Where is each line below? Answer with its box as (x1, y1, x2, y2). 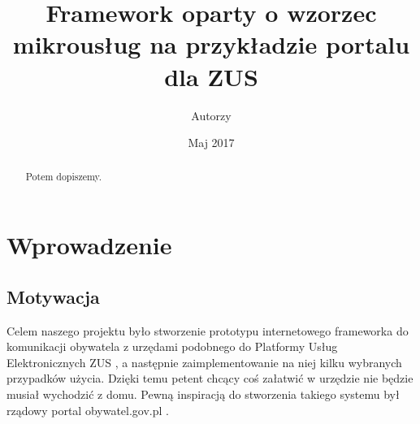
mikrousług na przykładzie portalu (12, 28, 410, 61)
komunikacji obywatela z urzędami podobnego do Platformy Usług (6, 338, 338, 355)
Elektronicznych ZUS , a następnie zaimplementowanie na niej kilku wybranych (6, 353, 402, 370)
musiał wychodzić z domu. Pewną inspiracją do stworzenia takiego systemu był (6, 385, 400, 402)
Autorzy (191, 106, 232, 123)
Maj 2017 (188, 134, 235, 151)
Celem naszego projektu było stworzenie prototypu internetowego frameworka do (6, 322, 409, 339)
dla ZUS (164, 59, 258, 93)
